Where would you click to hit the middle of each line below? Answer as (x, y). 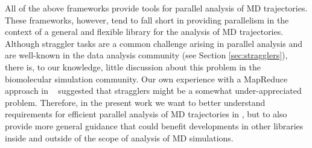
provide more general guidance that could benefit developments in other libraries (154, 125)
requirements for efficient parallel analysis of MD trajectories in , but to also (146, 114)
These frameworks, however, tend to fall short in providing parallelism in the (147, 20)
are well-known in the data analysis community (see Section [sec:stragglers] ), (146, 55)
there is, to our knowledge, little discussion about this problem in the (133, 66)
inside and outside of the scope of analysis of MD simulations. (119, 137)
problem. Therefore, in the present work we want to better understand (135, 102)
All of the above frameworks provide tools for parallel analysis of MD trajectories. (156, 8)
